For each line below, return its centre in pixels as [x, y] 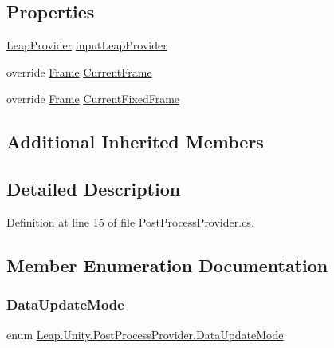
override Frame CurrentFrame [79, 71]
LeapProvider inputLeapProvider [87, 45]
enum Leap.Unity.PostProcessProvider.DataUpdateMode [145, 334]
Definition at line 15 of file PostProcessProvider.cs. [130, 221]
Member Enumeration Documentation [167, 265]
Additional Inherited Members [135, 142]
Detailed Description [94, 189]
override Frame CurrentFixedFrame [93, 99]
